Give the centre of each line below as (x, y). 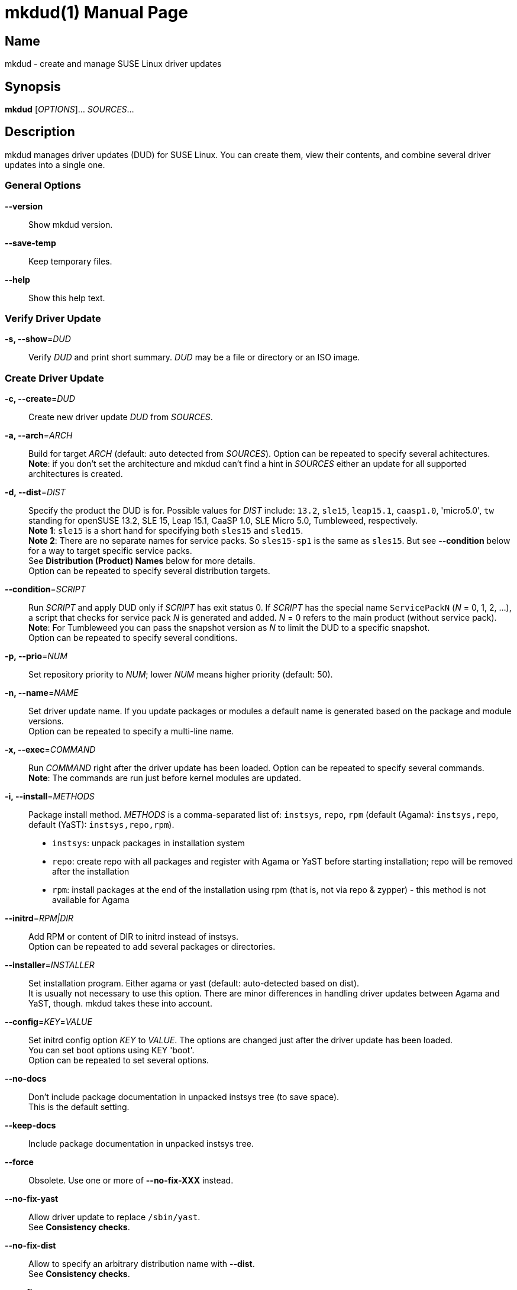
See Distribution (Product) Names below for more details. (142, 561)
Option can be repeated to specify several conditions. (133, 638)
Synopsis (33, 86)
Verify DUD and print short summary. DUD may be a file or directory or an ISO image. (194, 357)
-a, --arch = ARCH (39, 436)
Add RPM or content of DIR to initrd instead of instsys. (134, 937)
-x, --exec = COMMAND (50, 750)
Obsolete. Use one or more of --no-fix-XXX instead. (131, 1181)
